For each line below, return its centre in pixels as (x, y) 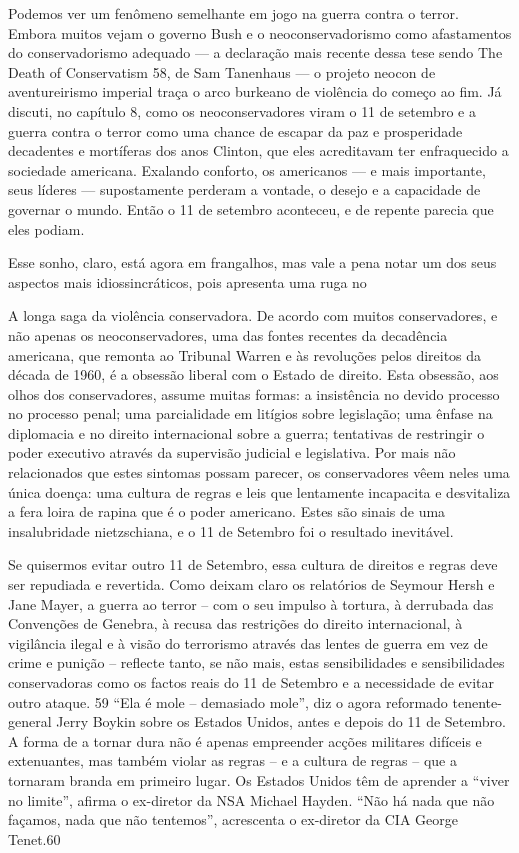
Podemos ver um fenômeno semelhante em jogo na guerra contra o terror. (233, 13)
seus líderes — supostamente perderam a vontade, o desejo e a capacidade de (244, 189)
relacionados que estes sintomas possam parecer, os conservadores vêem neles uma (259, 472)
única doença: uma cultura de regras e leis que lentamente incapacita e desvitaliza (259, 491)
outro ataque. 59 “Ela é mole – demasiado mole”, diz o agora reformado (228, 701)
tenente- (477, 701)
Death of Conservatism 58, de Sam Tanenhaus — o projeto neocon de (222, 71)
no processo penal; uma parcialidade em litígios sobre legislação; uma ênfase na (250, 413)
